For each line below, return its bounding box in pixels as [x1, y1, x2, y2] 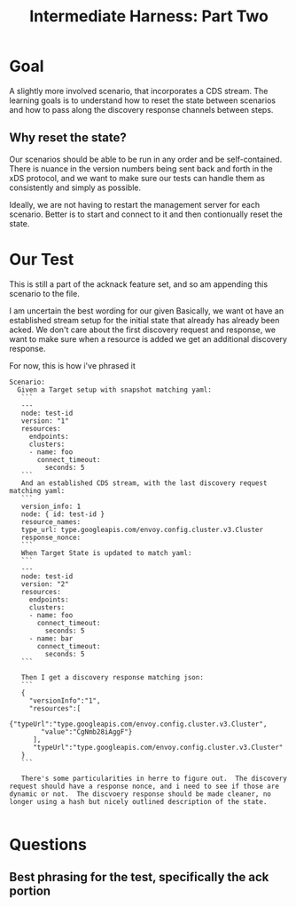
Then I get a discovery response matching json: [20, 672, 204, 681]
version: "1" [20, 416, 69, 426]
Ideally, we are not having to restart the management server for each [9, 199, 260, 210]
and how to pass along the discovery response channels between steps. [9, 104, 274, 115]
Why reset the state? [9, 131, 127, 146]
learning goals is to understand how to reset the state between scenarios [9, 95, 277, 106]
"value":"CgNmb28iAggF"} [41, 727, 133, 736]
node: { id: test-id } [20, 509, 105, 519]
